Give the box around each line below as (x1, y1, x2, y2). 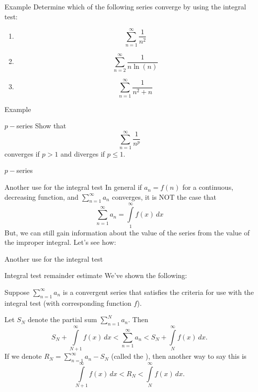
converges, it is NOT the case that (112, 191, 216, 202)
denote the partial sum (27, 314, 97, 325)
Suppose (4, 286, 30, 297)
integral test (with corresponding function (4, 297, 131, 308)
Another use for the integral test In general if (4, 182, 142, 192)
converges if (4, 148, 40, 159)
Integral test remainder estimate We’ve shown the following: (4, 270, 187, 280)
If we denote (4, 351, 42, 361)
